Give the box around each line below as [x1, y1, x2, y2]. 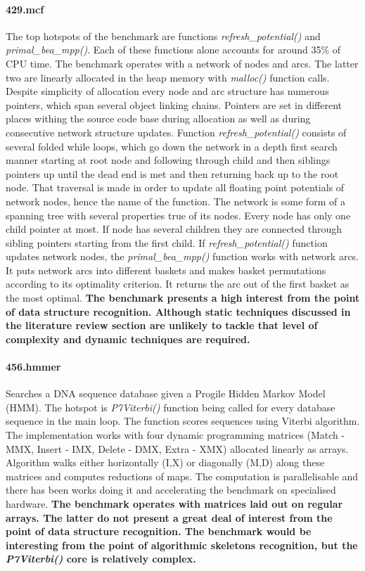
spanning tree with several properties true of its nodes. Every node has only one [6, 207, 351, 222]
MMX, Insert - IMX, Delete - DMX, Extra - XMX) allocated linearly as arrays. [6, 441, 349, 456]
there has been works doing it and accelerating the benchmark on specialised [6, 482, 336, 497]
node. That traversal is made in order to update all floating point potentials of [6, 180, 345, 195]
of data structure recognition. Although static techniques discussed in [6, 304, 351, 319]
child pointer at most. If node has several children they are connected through [6, 222, 342, 236]
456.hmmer [6, 359, 61, 374]
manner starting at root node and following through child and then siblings [6, 153, 331, 167]
